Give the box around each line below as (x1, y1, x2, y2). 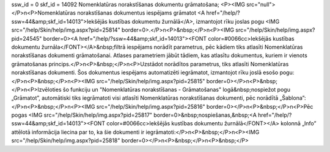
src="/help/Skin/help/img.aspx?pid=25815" (96, 77, 205, 85)
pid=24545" (11, 35, 42, 42)
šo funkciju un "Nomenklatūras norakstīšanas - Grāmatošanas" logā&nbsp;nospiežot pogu (62, 86, 290, 93)
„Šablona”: (279, 94, 306, 102)
